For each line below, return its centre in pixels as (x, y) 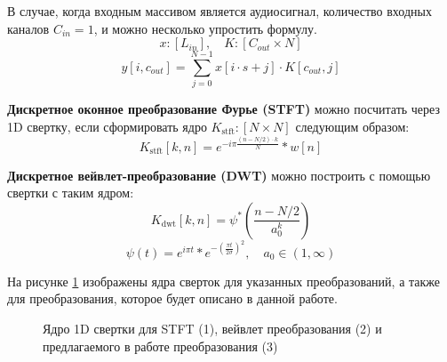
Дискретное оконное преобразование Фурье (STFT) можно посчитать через (223, 109)
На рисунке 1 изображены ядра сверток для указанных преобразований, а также (224, 281)
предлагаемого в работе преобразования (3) (160, 346)
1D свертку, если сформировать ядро (107, 126)
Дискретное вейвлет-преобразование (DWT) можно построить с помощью (219, 175)
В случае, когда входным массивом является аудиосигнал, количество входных (220, 11)
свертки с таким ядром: (71, 193)
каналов (28, 28)
